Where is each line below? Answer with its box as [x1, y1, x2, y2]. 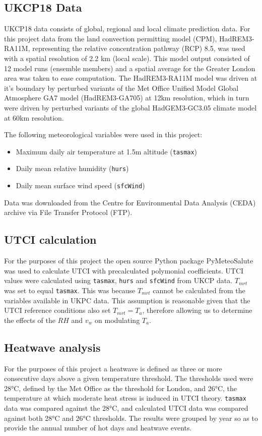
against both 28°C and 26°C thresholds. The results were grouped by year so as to [4, 412, 258, 423]
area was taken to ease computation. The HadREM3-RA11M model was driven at [4, 73, 257, 83]
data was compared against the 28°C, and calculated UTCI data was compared [4, 403, 248, 413]
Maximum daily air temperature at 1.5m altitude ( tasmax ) [16, 146, 198, 156]
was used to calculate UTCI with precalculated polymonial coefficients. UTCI [4, 265, 244, 276]
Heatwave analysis [4, 339, 101, 355]
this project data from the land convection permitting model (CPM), [4, 33, 217, 43]
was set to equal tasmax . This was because [4, 285, 136, 295]
